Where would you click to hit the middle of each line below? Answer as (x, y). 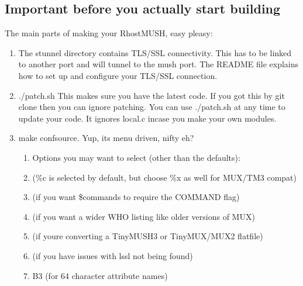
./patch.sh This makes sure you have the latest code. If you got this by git (151, 95)
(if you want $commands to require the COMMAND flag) (136, 197)
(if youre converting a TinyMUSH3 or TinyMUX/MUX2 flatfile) (148, 236)
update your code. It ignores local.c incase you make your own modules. (147, 118)
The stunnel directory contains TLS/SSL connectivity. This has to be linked (155, 52)
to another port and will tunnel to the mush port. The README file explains (159, 64)
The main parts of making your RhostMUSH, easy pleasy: (109, 33)
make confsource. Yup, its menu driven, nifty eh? (106, 138)
